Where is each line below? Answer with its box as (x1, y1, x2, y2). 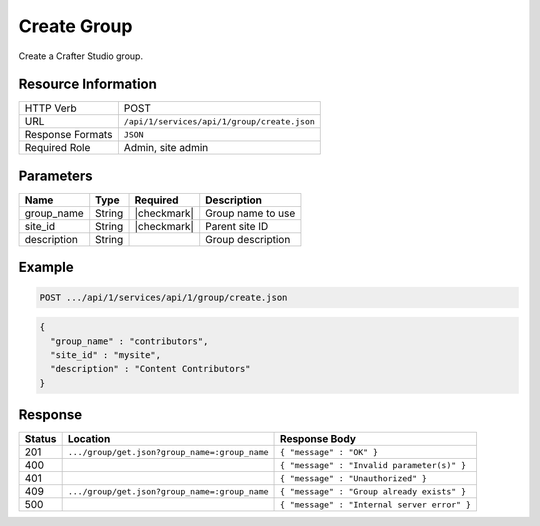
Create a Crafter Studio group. (18, 50, 144, 62)
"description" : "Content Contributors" (50, 363, 251, 375)
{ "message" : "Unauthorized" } (280, 473, 427, 484)
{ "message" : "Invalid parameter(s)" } (280, 460, 467, 470)
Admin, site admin (123, 141, 209, 155)
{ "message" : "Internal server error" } (280, 499, 472, 510)
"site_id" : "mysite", (50, 349, 162, 360)
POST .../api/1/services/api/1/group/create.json (39, 291, 288, 303)
